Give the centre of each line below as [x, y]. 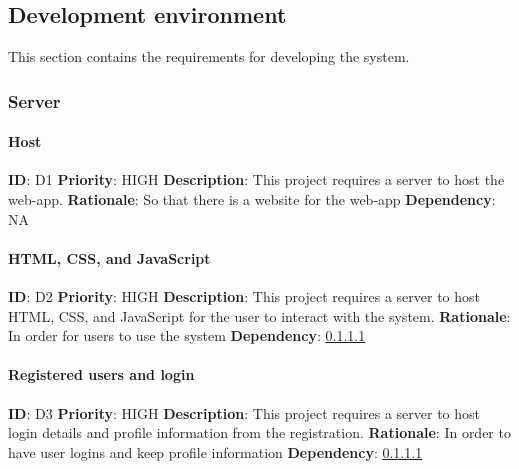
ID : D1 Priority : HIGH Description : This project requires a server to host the [256, 179]
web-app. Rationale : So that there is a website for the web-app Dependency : [252, 199]
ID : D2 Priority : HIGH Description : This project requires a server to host [244, 296]
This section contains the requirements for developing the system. [209, 56]
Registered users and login [101, 374]
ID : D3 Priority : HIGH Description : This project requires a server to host [244, 412]
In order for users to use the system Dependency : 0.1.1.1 [187, 335]
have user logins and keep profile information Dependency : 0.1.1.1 [215, 451]
